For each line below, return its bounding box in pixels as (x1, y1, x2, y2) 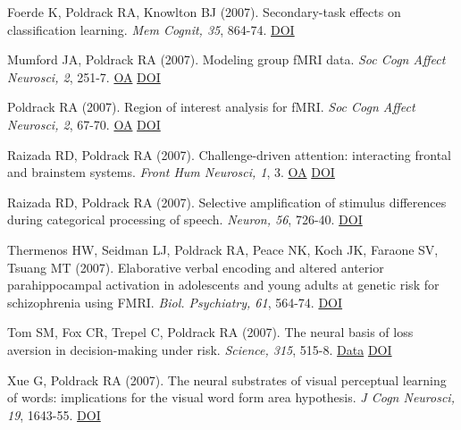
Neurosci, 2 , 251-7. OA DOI (7, 67, 161, 86)
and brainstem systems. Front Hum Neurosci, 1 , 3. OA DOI (7, 163, 335, 181)
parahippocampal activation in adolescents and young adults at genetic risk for (7, 275, 440, 294)
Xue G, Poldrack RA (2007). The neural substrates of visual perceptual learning (7, 370, 447, 389)
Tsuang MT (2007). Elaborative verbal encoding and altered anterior (7, 257, 384, 276)
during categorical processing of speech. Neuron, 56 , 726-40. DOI (7, 210, 363, 229)
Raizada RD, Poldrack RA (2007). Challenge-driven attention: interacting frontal (7, 145, 451, 164)
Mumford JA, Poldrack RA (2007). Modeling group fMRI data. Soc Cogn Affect (7, 50, 446, 69)
